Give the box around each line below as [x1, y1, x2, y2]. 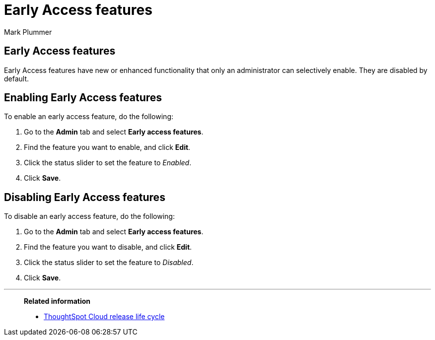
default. [4, 74, 29, 83]
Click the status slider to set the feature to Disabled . [24, 258, 194, 267]
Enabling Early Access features [4, 91, 162, 104]
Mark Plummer [4, 27, 52, 36]
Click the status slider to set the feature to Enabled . [24, 158, 192, 167]
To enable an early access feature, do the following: [4, 112, 174, 121]
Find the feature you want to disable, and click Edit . [24, 243, 192, 252]
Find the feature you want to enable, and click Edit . [24, 143, 191, 152]
